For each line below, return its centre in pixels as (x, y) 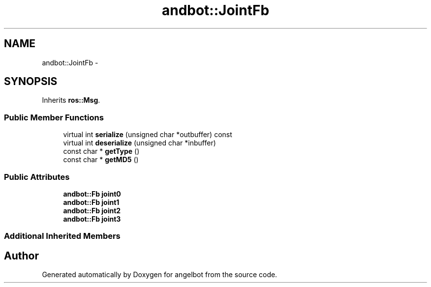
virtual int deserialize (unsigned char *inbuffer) (139, 143)
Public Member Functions (54, 117)
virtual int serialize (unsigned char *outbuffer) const (148, 135)
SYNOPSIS (31, 82)
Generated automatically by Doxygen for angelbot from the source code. (160, 275)
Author (21, 256)
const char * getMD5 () (101, 160)
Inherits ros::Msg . (71, 100)
